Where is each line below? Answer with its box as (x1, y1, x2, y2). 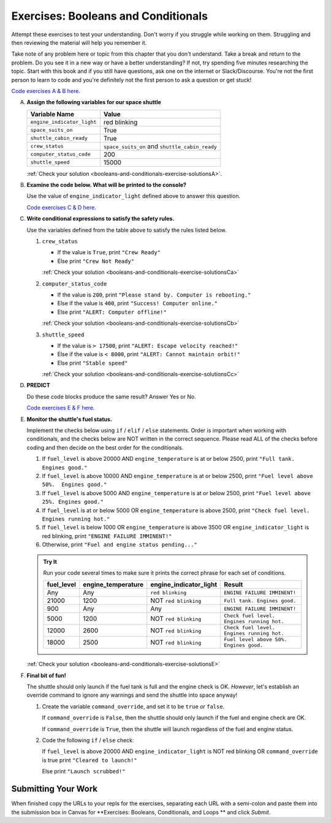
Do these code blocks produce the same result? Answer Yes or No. (26, 393, 196, 400)
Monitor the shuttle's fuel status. (26, 415, 113, 423)
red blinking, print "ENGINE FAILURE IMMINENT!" (42, 532, 172, 539)
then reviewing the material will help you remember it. (11, 39, 147, 46)
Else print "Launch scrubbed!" (42, 768, 126, 775)
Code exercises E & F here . (26, 404, 95, 412)
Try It (43, 558, 58, 565)
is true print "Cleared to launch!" (42, 756, 137, 764)
